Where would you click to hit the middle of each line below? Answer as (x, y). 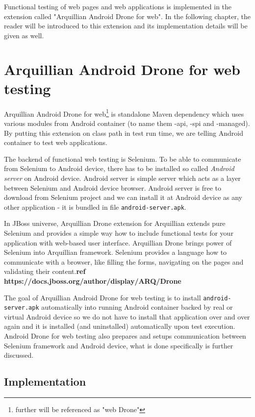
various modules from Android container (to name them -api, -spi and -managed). (127, 123)
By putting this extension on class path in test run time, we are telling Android (124, 133)
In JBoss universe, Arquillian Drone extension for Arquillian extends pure (115, 223)
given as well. (24, 35)
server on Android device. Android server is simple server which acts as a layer (122, 178)
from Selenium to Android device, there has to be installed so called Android (119, 168)
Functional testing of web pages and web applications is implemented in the (118, 6)
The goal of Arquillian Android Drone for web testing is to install (102, 297)
